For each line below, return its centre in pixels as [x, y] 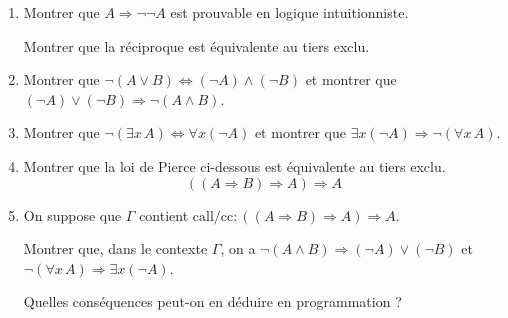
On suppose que [72, 214]
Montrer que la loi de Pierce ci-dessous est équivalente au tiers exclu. [234, 165]
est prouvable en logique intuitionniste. [289, 12]
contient [164, 214]
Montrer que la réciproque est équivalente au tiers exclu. [196, 45]
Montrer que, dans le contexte [115, 248]
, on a [238, 248]
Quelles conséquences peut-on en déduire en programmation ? [212, 301]
